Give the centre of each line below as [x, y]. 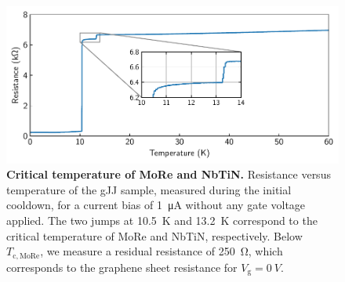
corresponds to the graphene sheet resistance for [122, 267]
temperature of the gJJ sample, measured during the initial [149, 189]
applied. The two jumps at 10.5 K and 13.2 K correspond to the [162, 220]
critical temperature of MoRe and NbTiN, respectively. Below [154, 235]
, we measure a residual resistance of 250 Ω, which [162, 251]
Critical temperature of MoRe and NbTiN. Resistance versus [169, 174]
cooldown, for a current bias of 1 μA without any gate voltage [156, 205]
